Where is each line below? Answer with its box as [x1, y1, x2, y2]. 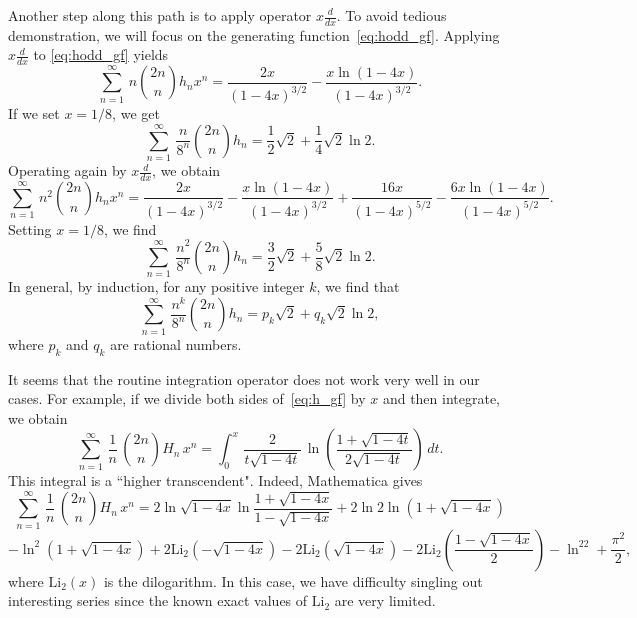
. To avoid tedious [336, 5, 447, 25]
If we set [8, 103, 60, 124]
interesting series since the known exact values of [8, 590, 308, 611]
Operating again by [8, 160, 127, 181]
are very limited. [334, 590, 436, 611]
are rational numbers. [110, 333, 242, 354]
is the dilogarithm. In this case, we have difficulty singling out [103, 570, 483, 591]
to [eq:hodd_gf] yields [33, 44, 169, 65]
